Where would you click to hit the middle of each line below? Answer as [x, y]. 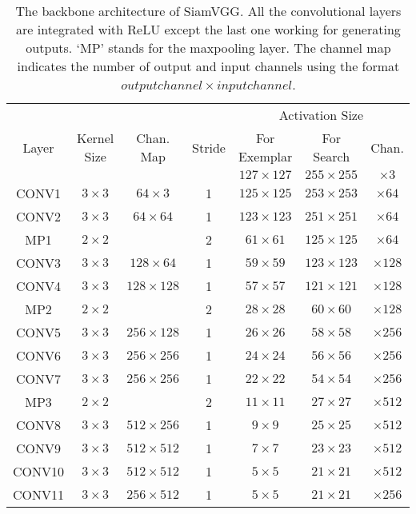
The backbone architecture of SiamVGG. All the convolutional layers [208, 11]
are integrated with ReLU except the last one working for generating [208, 29]
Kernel [96, 138]
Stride [209, 147]
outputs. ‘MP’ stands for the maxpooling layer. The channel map [208, 48]
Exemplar [265, 156]
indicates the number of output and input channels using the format [208, 66]
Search [332, 156]
